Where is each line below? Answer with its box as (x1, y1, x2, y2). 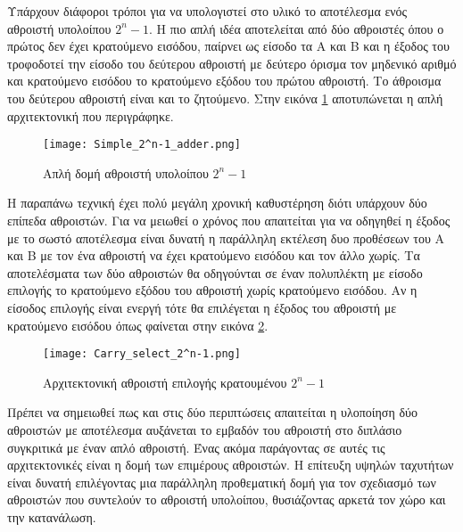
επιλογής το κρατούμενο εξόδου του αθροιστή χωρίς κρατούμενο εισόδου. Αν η (7, 281, 418, 299)
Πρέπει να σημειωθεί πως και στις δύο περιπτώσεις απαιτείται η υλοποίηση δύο (7, 403, 418, 422)
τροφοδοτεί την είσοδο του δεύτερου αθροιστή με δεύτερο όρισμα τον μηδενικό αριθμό (7, 53, 457, 72)
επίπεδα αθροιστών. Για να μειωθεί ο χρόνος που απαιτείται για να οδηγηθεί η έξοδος (7, 211, 451, 229)
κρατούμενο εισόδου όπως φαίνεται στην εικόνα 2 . (7, 315, 269, 334)
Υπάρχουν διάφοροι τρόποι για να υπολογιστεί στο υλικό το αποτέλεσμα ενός (7, 2, 408, 20)
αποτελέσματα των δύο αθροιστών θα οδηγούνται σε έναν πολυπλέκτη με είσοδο (7, 263, 423, 282)
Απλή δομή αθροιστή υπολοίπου (43, 163, 209, 182)
